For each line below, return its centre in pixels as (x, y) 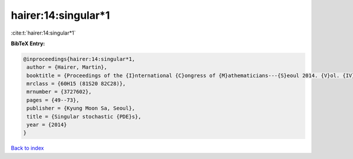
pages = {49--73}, (53, 100)
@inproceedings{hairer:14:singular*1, (79, 59)
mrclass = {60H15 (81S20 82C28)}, (76, 84)
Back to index (27, 148)
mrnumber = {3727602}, (59, 92)
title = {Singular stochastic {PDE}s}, (84, 116)
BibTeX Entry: (28, 43)
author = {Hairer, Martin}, (67, 67)
